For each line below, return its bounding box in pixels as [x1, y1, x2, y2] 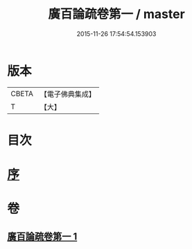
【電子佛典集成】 [40, 89, 96, 99]
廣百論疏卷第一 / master [48, 6, 185, 22]
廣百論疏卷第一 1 [7, 230, 78, 242]
